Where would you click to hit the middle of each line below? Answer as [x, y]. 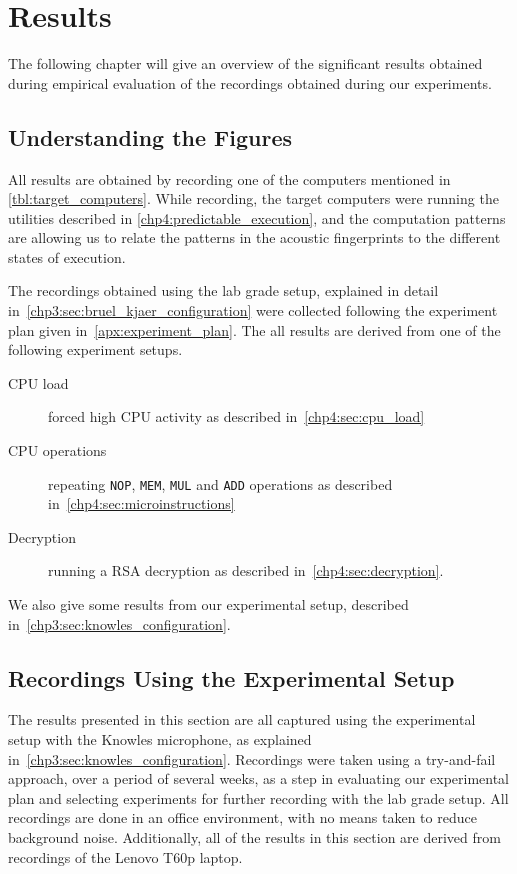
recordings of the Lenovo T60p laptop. [125, 856]
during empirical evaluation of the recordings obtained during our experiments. [250, 82]
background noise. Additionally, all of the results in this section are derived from [254, 837]
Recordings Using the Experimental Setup [231, 677]
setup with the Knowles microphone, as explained [160, 739]
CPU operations [57, 450]
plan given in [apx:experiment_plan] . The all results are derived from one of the [254, 329]
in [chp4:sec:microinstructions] [141, 503]
